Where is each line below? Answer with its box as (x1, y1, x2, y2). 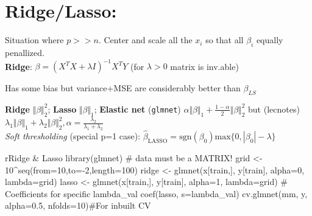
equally (256, 33, 283, 46)
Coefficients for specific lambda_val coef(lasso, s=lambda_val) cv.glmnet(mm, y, (5, 187, 308, 200)
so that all (205, 33, 244, 46)
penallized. (5, 46, 44, 58)
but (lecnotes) (248, 102, 300, 115)
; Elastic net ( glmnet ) (94, 102, 181, 115)
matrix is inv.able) (170, 60, 239, 72)
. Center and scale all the (98, 33, 193, 46)
